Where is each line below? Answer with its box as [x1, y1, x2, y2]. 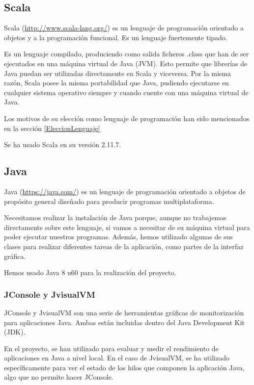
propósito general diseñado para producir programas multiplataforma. [4, 196, 214, 206]
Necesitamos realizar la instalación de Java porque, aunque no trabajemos [4, 212, 226, 223]
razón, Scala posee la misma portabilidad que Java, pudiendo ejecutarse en [4, 77, 229, 88]
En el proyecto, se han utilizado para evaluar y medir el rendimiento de [4, 343, 219, 353]
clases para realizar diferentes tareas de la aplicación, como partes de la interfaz [4, 241, 244, 251]
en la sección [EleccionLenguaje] [4, 123, 100, 133]
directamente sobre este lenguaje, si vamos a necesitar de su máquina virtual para [4, 222, 250, 232]
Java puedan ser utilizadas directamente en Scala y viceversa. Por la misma [4, 68, 231, 78]
